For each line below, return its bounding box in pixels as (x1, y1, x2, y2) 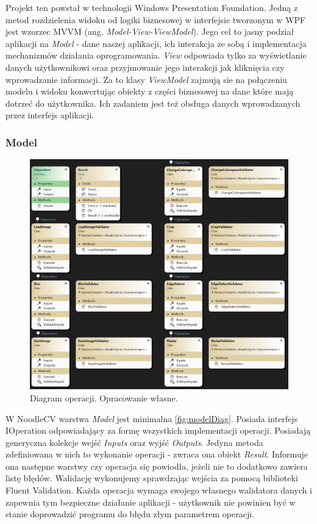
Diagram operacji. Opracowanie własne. (30, 391, 178, 404)
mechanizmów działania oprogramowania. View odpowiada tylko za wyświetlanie (5, 49, 307, 62)
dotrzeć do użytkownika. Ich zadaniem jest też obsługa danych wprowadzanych (5, 96, 301, 109)
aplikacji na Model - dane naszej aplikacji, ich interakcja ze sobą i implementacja (5, 37, 307, 49)
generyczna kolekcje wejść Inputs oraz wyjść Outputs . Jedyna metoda (5, 436, 263, 448)
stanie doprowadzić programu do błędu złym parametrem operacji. (5, 508, 254, 520)
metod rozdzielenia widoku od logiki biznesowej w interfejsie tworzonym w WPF (5, 13, 306, 26)
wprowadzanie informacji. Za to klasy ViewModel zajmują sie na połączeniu (5, 73, 287, 85)
